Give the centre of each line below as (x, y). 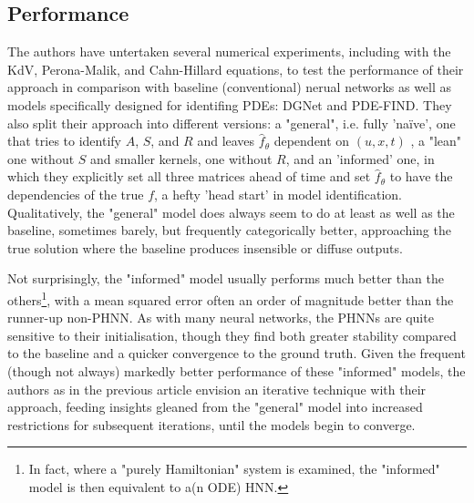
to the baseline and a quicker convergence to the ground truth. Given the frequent (237, 353)
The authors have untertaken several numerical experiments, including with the (229, 51)
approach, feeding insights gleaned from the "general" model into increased (215, 407)
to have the (421, 176)
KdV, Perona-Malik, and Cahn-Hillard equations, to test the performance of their (236, 69)
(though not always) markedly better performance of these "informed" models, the (237, 370)
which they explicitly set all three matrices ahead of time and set (189, 176)
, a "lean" (436, 141)
